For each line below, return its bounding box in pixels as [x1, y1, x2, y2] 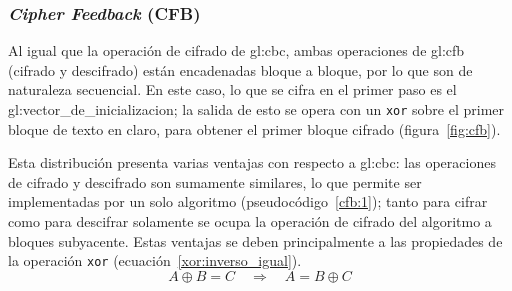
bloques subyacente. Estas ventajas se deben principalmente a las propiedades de [8, 230, 503, 251]
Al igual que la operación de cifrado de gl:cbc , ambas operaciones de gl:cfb [8, 40, 465, 61]
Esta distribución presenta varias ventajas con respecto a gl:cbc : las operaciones [8, 152, 496, 173]
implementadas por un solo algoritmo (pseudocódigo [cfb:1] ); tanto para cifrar [8, 191, 488, 212]
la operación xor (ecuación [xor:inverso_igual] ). [8, 250, 302, 271]
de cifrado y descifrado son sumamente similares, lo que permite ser [8, 171, 422, 192]
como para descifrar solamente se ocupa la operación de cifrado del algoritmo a [8, 211, 492, 232]
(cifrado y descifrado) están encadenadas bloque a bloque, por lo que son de [8, 59, 473, 80]
